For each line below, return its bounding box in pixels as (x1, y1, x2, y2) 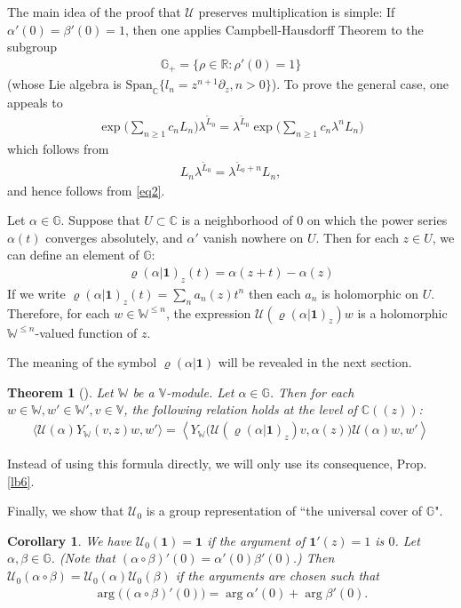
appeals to (7, 93, 63, 112)
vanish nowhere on (203, 228, 304, 246)
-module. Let (166, 382, 234, 401)
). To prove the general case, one (271, 75, 449, 93)
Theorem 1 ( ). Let (7, 382, 114, 401)
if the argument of (207, 531, 306, 549)
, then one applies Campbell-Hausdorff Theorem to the (124, 20, 424, 38)
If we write (7, 284, 66, 302)
